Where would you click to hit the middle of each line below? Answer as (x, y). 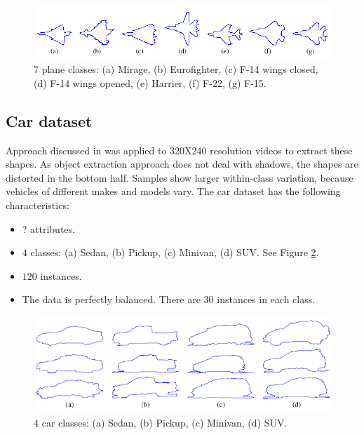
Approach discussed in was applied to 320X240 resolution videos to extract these (179, 150)
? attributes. (48, 228)
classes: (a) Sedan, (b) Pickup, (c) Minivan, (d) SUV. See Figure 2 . (175, 252)
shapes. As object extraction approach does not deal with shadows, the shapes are (182, 164)
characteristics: (38, 205)
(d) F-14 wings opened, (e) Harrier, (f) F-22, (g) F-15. (150, 82)
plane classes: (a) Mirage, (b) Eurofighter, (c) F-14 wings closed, (180, 69)
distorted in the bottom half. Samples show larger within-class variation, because (180, 177)
